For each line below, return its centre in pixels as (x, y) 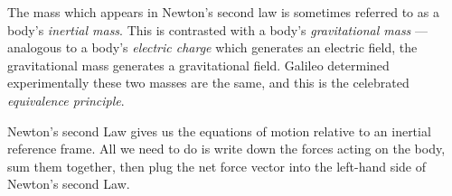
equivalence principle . (66, 100)
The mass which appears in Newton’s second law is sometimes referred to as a (223, 12)
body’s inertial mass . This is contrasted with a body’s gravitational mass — (218, 29)
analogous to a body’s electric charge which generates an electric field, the (212, 47)
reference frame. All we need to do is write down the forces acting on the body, (226, 149)
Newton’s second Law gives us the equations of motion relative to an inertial (219, 131)
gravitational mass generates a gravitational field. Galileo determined (198, 65)
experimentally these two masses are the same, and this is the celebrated (208, 83)
